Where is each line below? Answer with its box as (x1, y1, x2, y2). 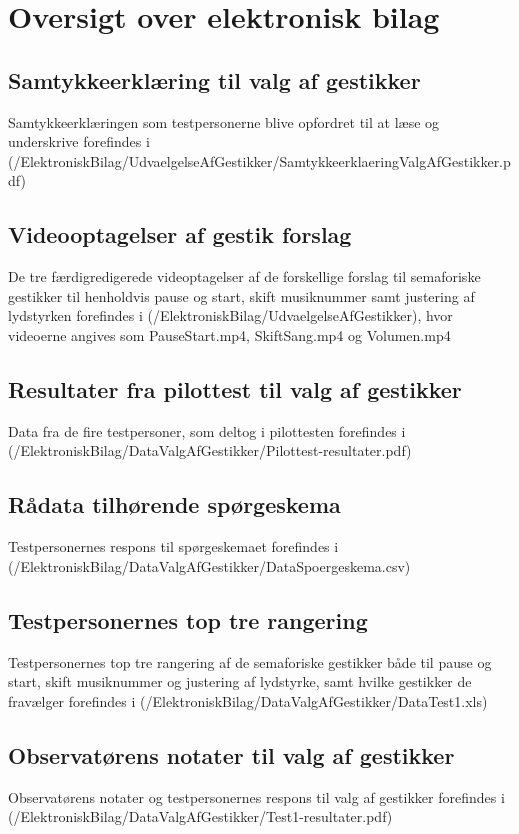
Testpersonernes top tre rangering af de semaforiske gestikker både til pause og (8, 651, 492, 672)
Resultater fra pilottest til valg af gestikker (8, 373, 462, 404)
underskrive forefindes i (8, 131, 150, 152)
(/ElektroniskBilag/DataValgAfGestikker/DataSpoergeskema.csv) (8, 555, 411, 576)
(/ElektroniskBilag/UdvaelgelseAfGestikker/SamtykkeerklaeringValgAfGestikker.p (8, 150, 511, 171)
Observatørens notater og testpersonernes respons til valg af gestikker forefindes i (8, 786, 505, 807)
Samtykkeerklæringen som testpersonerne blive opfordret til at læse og (8, 111, 440, 132)
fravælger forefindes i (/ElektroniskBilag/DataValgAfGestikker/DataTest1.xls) (8, 690, 488, 711)
